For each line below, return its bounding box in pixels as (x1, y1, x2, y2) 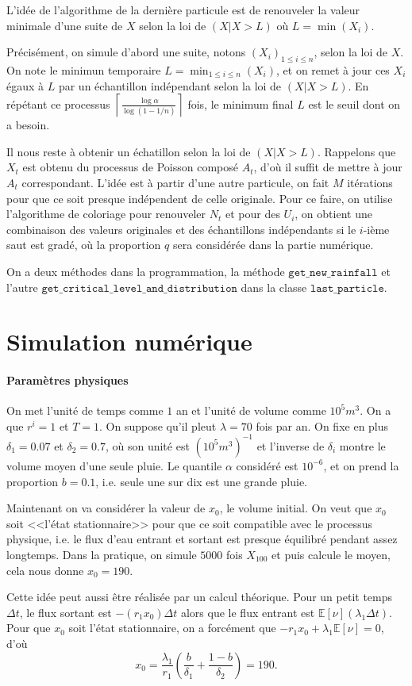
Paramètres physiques (6, 372, 129, 389)
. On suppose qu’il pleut (99, 417, 217, 434)
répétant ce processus (6, 95, 110, 112)
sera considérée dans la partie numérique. (172, 236, 374, 253)
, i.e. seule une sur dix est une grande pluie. (95, 473, 308, 489)
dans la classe (241, 278, 307, 295)
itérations (347, 174, 393, 190)
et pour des (225, 205, 280, 222)
